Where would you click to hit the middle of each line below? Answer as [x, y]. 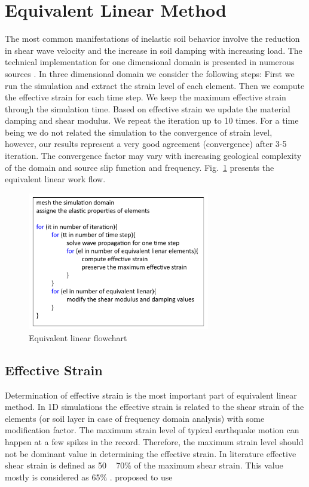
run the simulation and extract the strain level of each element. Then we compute [155, 85]
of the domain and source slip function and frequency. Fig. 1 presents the [140, 167]
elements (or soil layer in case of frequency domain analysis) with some [135, 418]
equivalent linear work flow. [55, 179]
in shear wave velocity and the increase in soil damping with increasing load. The [154, 50]
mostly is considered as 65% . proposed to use [89, 477]
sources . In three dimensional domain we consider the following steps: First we [150, 73]
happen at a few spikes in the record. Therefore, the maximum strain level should [154, 441]
